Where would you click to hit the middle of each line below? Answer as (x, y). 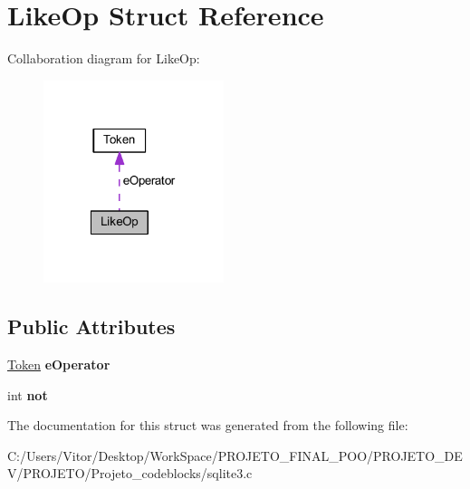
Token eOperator (59, 364)
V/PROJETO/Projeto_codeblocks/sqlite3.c (130, 473)
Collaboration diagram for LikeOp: (104, 58)
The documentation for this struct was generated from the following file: (208, 425)
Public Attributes (91, 326)
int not (28, 394)
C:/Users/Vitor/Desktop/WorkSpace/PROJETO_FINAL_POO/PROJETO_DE (235, 455)
